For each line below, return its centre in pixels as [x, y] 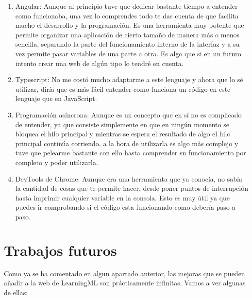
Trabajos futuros [60, 250]
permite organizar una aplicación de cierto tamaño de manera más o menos [127, 34]
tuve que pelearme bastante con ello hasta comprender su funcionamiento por [131, 153]
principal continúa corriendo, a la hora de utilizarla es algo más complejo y [127, 143]
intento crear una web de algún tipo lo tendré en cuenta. [99, 63]
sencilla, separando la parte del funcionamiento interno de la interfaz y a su [127, 44]
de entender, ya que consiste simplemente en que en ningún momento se [122, 124]
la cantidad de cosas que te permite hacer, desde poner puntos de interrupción [132, 188]
